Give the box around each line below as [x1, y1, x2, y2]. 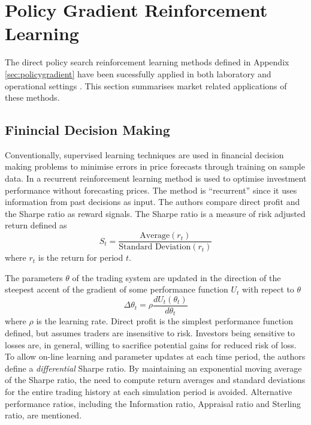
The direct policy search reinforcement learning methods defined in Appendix [5, 56, 289, 68]
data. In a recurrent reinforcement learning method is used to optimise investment [5, 172, 307, 185]
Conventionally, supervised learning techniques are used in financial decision [5, 148, 284, 161]
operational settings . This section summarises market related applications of [5, 79, 287, 92]
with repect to [242, 283, 294, 296]
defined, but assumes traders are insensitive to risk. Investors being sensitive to [5, 327, 295, 339]
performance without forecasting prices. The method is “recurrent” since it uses [5, 183, 297, 196]
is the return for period [38, 251, 123, 264]
